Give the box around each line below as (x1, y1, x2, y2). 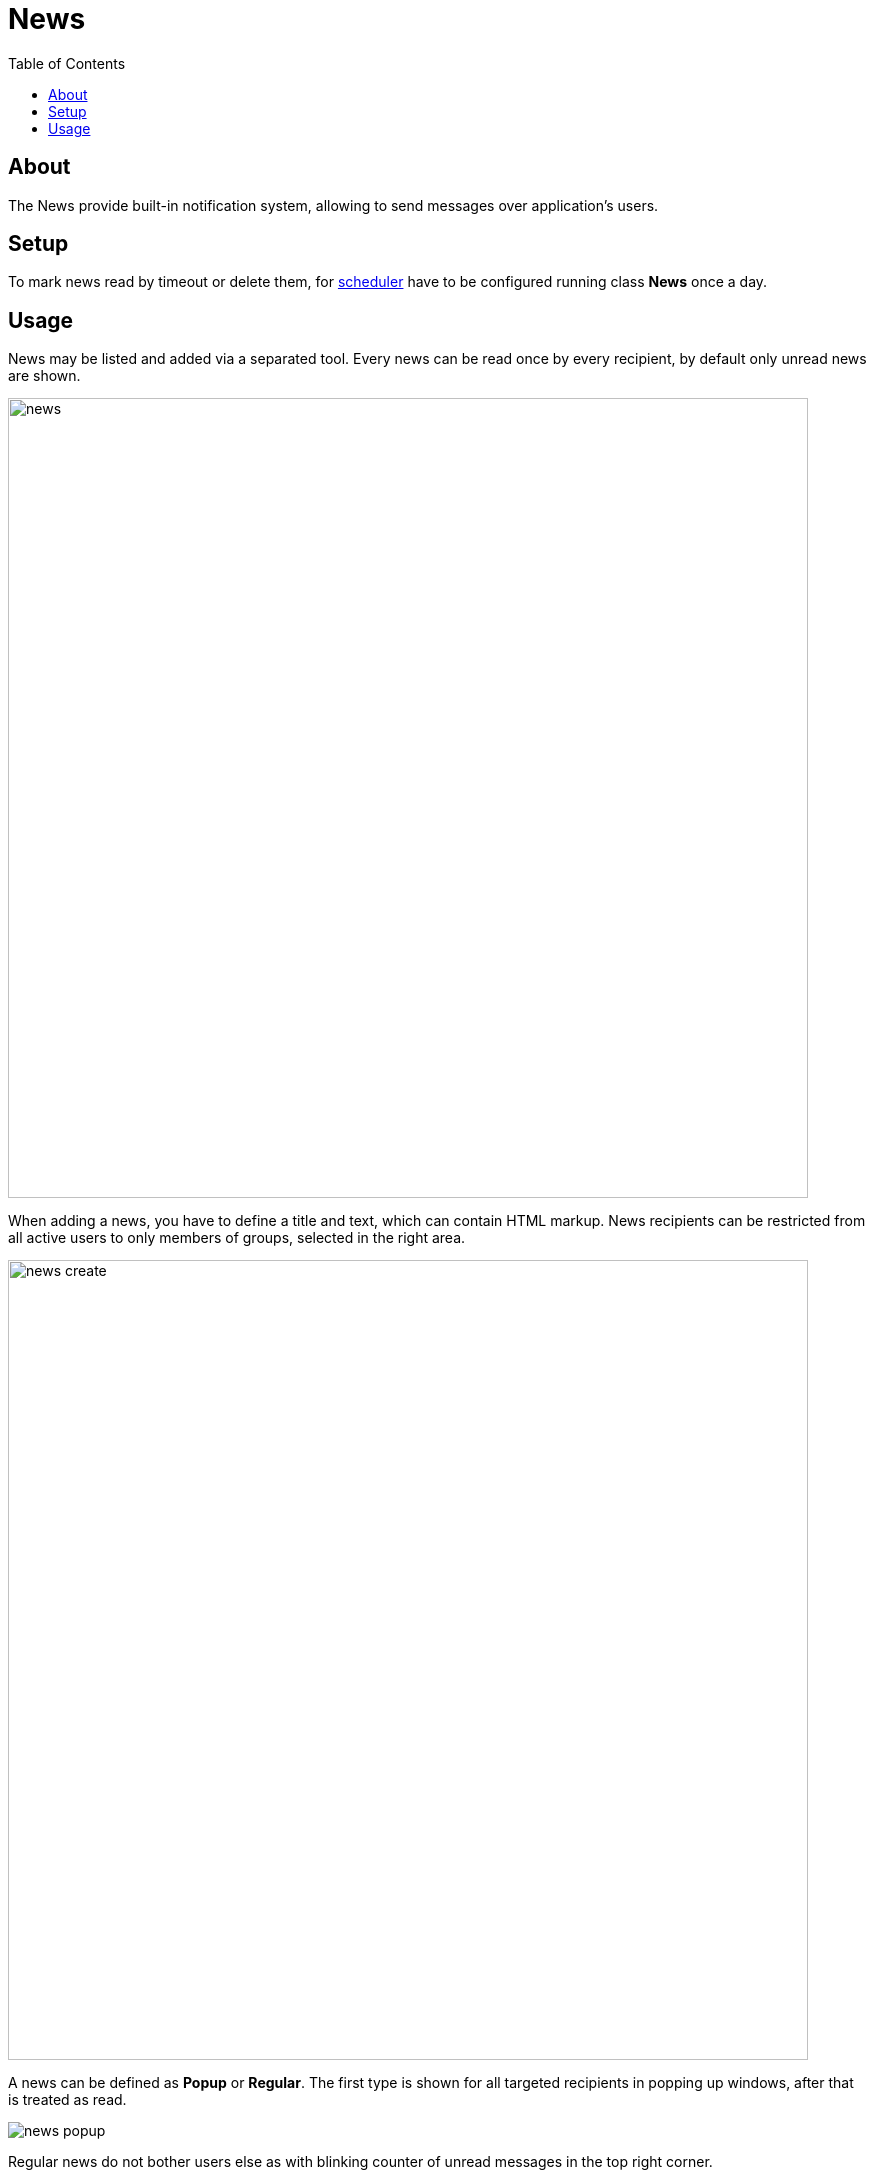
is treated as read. (8, 2091, 127, 2109)
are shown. (8, 367, 81, 385)
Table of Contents (8, 54, 126, 72)
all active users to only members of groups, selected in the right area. (8, 1229, 466, 1247)
